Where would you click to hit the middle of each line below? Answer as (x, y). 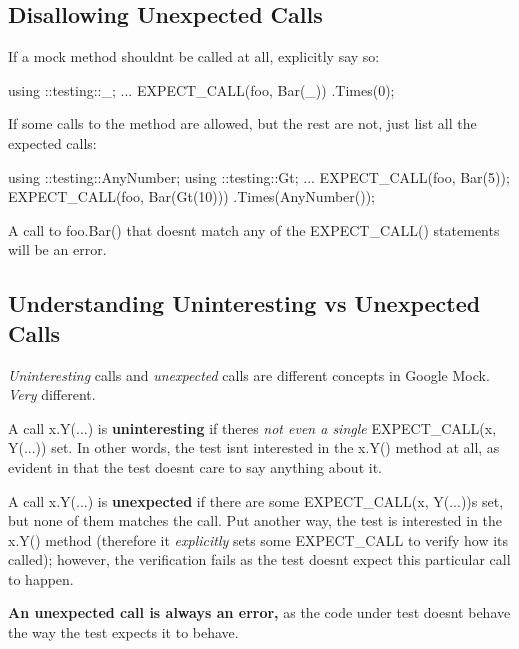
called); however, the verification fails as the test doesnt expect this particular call (259, 559)
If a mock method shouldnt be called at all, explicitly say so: (194, 56)
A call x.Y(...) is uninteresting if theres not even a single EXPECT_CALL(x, (252, 427)
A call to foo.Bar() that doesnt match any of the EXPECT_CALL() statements (254, 229)
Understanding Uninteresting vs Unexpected (244, 303)
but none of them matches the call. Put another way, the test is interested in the (255, 520)
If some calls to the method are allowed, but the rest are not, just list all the (242, 123)
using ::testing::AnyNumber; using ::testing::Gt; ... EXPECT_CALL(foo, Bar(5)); (259, 176)
